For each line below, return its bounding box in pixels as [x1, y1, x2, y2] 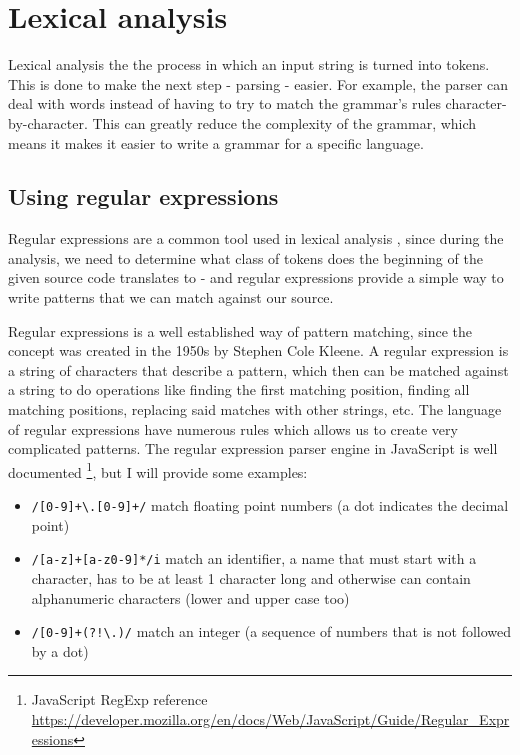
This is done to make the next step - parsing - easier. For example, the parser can [8, 73, 509, 94]
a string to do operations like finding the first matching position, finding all [8, 379, 470, 400]
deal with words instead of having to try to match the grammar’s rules [8, 93, 441, 114]
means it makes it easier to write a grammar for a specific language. [8, 132, 424, 153]
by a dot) [31, 640, 89, 661]
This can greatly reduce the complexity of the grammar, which [92, 112, 477, 133]
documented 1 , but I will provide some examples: [8, 458, 308, 482]
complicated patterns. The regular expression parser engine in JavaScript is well [8, 438, 498, 459]
